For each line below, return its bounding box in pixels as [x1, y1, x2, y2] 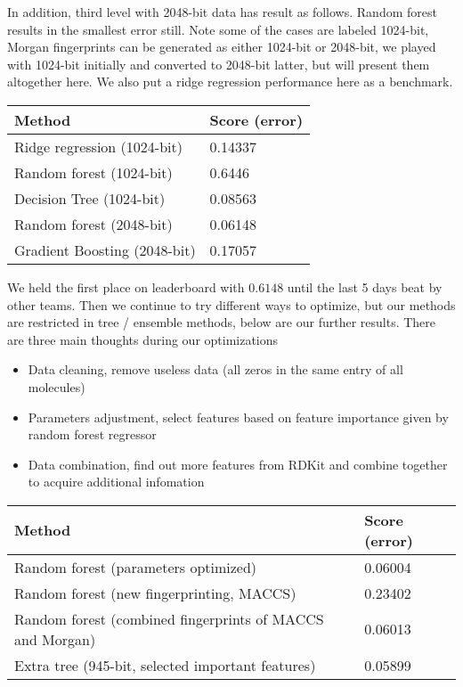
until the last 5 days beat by [287, 277, 443, 296]
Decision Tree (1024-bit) [14, 187, 166, 209]
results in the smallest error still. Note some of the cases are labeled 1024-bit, [7, 20, 429, 38]
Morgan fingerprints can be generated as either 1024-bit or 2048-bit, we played [7, 37, 436, 56]
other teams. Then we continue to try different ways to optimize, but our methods [7, 295, 456, 314]
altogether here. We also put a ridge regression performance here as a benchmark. [7, 72, 453, 91]
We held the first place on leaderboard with [7, 277, 245, 296]
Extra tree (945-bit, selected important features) [14, 654, 316, 675]
